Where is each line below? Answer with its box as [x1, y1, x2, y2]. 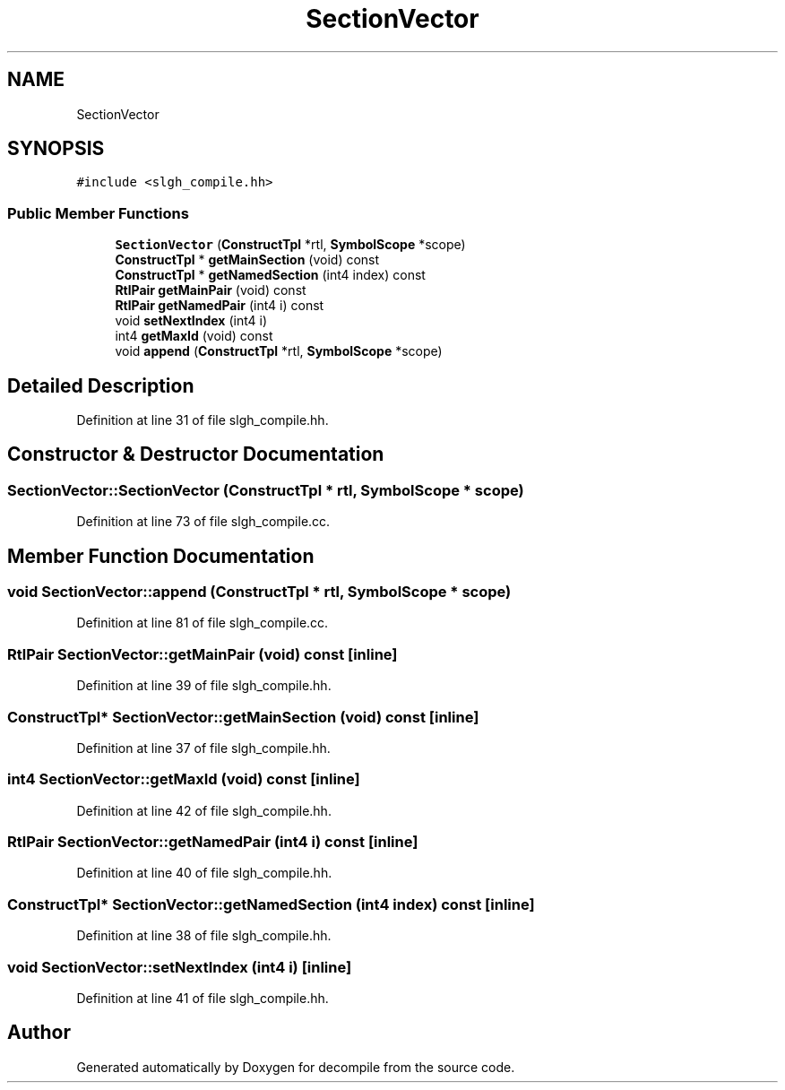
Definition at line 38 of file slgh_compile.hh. [76, 928, 332, 944]
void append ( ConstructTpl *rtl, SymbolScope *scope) [115, 343, 443, 359]
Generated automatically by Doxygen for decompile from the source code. [76, 1059, 515, 1075]
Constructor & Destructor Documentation [7, 443, 384, 466]
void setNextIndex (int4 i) [115, 313, 268, 329]
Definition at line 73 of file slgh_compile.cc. [76, 514, 331, 530]
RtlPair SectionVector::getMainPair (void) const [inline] [7, 644, 398, 663]
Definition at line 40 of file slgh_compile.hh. [76, 865, 332, 881]
